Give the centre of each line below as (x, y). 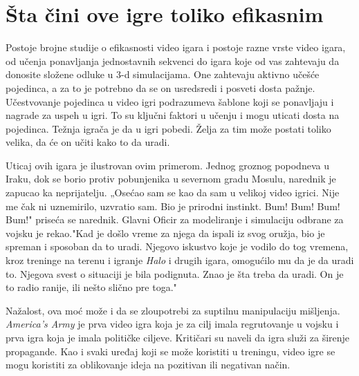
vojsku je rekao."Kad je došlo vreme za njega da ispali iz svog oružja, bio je (165, 233)
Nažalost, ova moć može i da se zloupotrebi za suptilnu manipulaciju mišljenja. (173, 310)
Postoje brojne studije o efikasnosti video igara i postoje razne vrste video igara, (176, 47)
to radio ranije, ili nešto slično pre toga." (91, 287)
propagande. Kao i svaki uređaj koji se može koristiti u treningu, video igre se (171, 351)
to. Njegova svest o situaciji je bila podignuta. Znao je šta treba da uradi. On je (175, 273)
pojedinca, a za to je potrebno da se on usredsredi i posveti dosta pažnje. (160, 87)
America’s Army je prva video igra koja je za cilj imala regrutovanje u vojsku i (172, 324)
